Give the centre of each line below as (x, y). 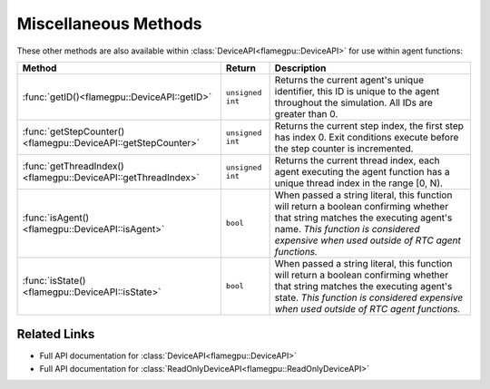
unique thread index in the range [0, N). (359, 183)
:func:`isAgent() (56, 218)
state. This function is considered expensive (369, 297)
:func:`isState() (54, 280)
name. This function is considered (347, 229)
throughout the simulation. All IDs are (353, 102)
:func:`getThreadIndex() (73, 166)
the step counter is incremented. (344, 148)
